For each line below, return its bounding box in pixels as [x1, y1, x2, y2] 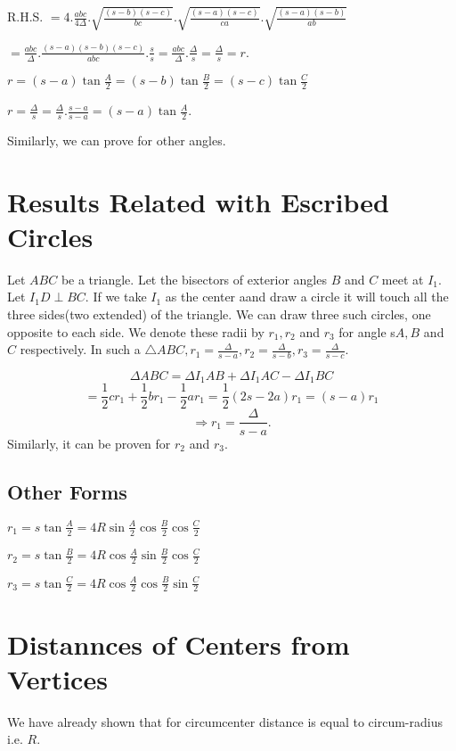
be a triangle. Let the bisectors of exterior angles [61, 269, 327, 288]
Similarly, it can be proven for [7, 433, 171, 452]
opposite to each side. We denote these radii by [7, 322, 265, 341]
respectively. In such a [20, 340, 141, 359]
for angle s [338, 322, 395, 341]
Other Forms [7, 477, 127, 505]
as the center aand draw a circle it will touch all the [165, 287, 449, 306]
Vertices [7, 660, 108, 697]
